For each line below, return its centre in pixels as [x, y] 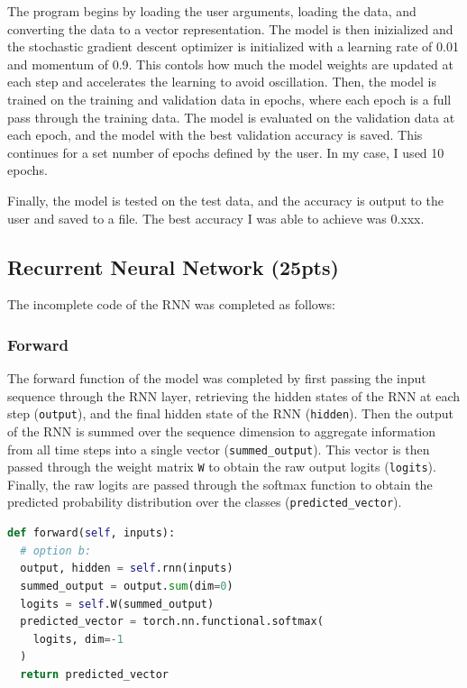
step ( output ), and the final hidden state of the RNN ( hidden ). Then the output [231, 413]
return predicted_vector [94, 674]
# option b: [56, 550]
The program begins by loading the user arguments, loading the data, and [212, 11]
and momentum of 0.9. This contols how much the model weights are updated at [230, 64]
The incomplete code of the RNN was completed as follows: [171, 304]
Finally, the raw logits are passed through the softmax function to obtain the [220, 484]
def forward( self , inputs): [92, 533]
